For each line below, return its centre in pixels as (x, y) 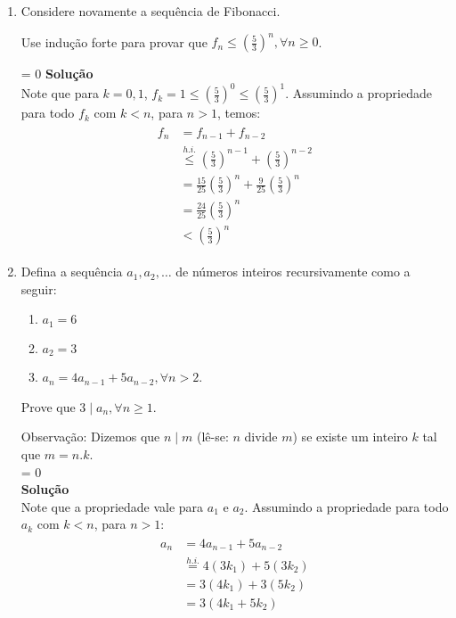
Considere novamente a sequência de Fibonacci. (151, 11)
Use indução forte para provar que (114, 41)
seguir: (39, 288)
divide (261, 437)
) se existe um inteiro (350, 437)
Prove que (48, 406)
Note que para (60, 93)
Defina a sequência (72, 272)
